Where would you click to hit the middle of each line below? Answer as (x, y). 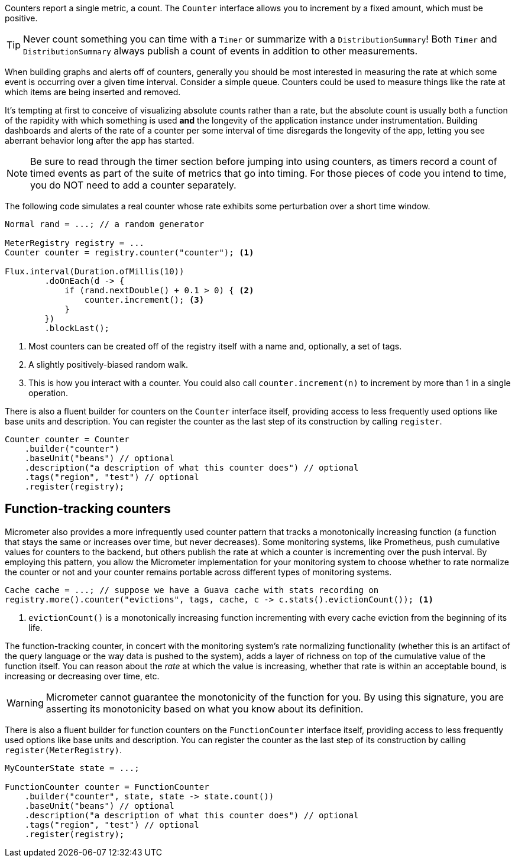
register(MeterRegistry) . (63, 750)
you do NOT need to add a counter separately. (133, 185)
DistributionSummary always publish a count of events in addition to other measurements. (221, 51)
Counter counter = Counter (67, 439)
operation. (48, 393)
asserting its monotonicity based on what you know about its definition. (205, 709)
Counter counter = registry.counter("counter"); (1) (129, 252)
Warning (25, 703)
